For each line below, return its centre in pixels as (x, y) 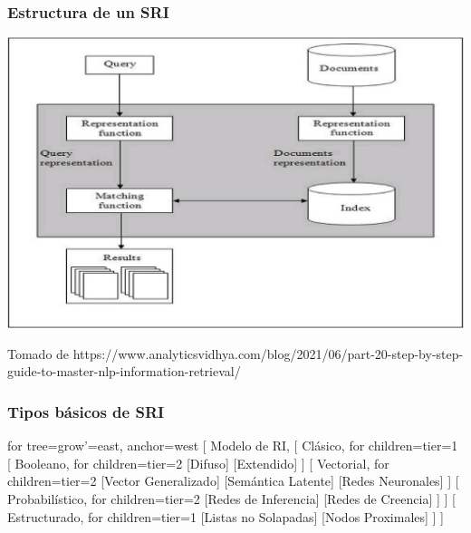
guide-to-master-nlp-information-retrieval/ (124, 371)
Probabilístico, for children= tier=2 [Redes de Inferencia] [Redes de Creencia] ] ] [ (231, 498)
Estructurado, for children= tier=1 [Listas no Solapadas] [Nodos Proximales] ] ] (226, 516)
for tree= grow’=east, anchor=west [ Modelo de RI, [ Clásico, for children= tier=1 (233, 446)
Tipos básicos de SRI (86, 411)
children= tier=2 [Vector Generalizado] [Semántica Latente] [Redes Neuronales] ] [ (233, 481)
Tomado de (38, 353)
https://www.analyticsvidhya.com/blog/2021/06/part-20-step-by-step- (268, 353)
